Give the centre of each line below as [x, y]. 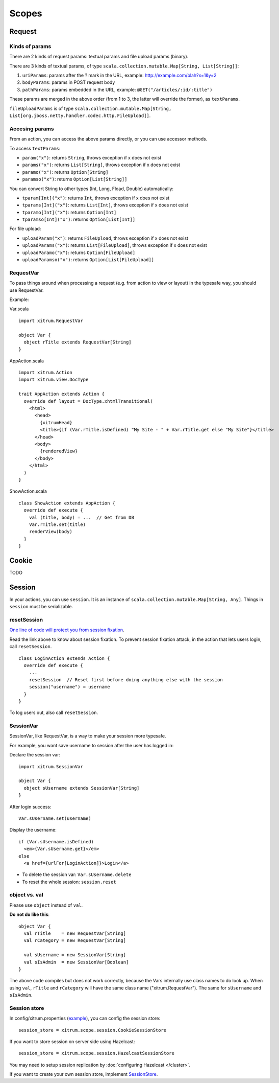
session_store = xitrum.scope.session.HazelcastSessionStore [96, 1053]
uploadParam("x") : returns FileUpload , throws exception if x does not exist [105, 238]
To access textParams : [35, 148]
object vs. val [26, 895]
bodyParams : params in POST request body [69, 82]
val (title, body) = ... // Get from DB [82, 517]
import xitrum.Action [45, 373]
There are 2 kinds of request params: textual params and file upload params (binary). [99, 57]
